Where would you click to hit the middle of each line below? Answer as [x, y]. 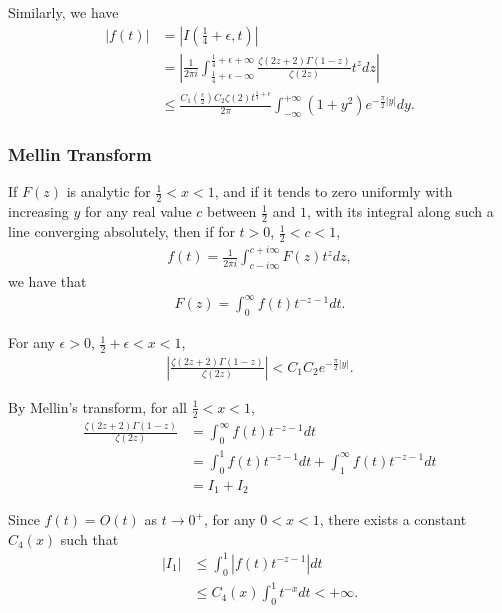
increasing [38, 211]
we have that [47, 281]
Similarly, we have [63, 12]
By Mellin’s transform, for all [97, 406]
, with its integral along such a [400, 211]
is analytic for [108, 191]
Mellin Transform [80, 154]
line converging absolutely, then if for [121, 231]
